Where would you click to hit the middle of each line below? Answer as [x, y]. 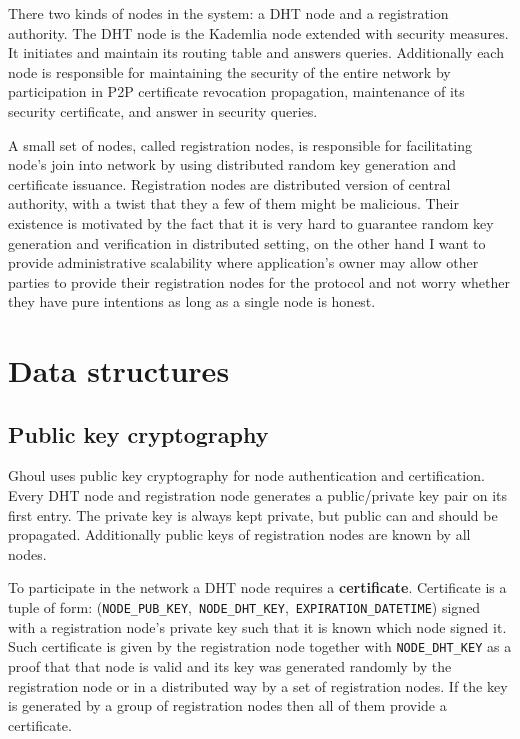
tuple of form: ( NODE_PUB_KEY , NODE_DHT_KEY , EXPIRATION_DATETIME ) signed [244, 607]
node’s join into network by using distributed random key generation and [232, 164]
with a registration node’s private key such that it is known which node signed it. [257, 626]
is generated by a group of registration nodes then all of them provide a [227, 705]
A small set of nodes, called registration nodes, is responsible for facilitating [240, 144]
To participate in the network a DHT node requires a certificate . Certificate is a [257, 587]
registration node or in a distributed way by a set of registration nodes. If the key [258, 685]
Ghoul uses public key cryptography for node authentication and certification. [246, 475]
